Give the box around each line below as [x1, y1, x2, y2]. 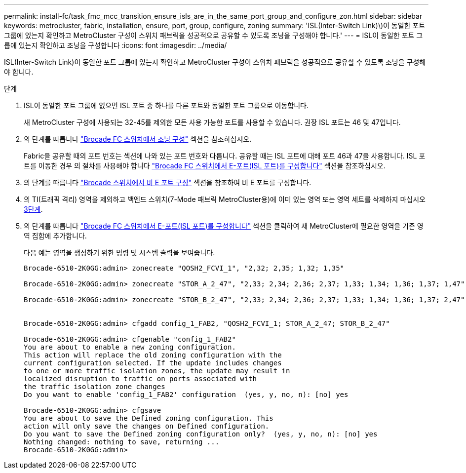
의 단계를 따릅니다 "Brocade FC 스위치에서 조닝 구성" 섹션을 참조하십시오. [24, 135, 252, 143]
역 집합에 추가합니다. [24, 232, 87, 240]
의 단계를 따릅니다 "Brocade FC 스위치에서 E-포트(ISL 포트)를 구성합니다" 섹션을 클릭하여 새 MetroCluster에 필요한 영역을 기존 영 [24, 222, 424, 230]
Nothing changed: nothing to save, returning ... [24, 438, 220, 446]
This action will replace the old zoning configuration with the [24, 351, 282, 359]
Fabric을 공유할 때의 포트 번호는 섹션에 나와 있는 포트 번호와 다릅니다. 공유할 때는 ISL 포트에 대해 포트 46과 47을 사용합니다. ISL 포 [24, 152, 426, 160]
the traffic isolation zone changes [24, 383, 165, 391]
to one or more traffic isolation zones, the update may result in [24, 367, 290, 375]
